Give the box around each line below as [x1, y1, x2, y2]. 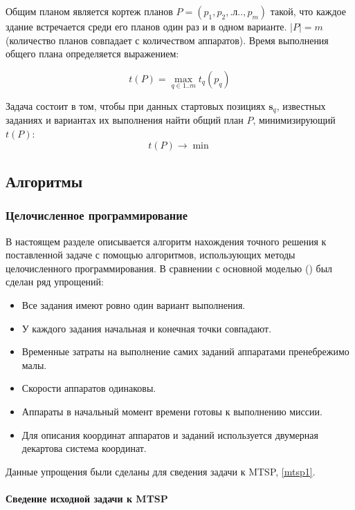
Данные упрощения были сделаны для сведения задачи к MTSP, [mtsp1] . [6, 464, 316, 478]
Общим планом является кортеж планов [6, 4, 173, 18]
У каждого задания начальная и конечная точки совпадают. [21, 321, 272, 335]
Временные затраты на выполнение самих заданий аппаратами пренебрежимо [21, 344, 349, 359]
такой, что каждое [270, 4, 346, 18]
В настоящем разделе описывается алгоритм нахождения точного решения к [6, 234, 327, 248]
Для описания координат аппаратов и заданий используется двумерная [21, 427, 318, 442]
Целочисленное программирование [6, 207, 188, 224]
